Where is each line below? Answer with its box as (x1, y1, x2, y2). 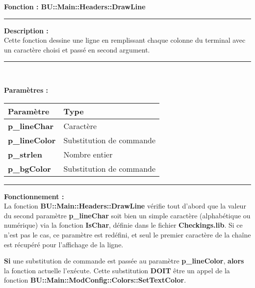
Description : (4, 25, 49, 35)
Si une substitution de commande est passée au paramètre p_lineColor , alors (4, 256, 244, 266)
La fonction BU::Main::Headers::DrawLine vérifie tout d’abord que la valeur (4, 201, 246, 211)
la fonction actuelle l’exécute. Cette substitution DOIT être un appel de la (4, 265, 230, 275)
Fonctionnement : (4, 191, 64, 201)
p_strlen (8, 148, 42, 160)
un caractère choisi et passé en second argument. (4, 44, 150, 54)
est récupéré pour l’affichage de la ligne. (4, 239, 124, 249)
